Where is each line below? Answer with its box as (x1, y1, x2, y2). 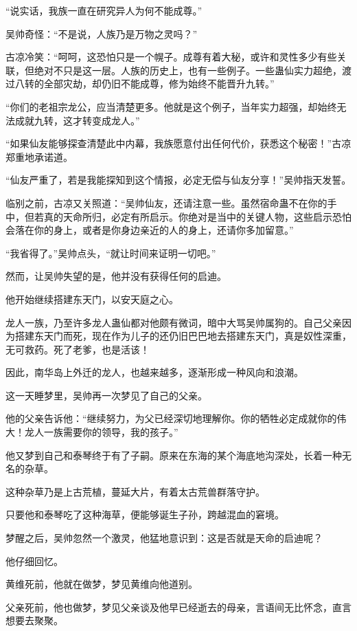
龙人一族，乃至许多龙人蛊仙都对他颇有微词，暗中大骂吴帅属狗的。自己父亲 (5, 315, 342, 329)
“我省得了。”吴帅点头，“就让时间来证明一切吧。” (5, 245, 216, 260)
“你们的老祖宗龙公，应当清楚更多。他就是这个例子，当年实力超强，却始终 (5, 99, 337, 113)
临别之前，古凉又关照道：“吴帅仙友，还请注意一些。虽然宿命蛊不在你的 (5, 195, 327, 210)
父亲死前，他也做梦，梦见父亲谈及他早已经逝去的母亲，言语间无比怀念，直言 (5, 599, 352, 614)
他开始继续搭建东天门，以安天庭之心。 (5, 291, 178, 306)
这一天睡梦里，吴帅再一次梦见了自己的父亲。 (5, 388, 207, 402)
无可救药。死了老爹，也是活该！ (5, 342, 150, 356)
